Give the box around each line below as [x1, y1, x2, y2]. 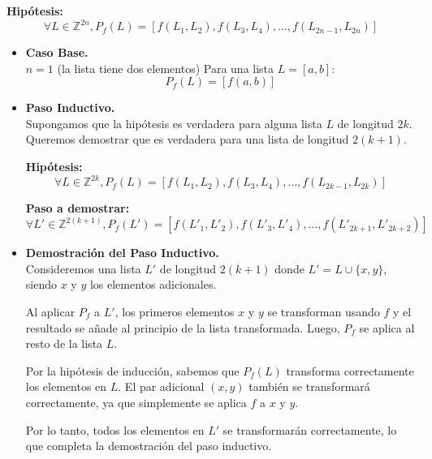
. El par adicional [118, 378, 205, 395]
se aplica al [359, 319, 415, 336]
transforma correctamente [286, 362, 414, 379]
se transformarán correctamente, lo [222, 421, 397, 438]
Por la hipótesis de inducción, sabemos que [25, 362, 240, 379]
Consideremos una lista [25, 260, 141, 277]
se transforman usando [267, 302, 380, 320]
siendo [25, 276, 57, 293]
